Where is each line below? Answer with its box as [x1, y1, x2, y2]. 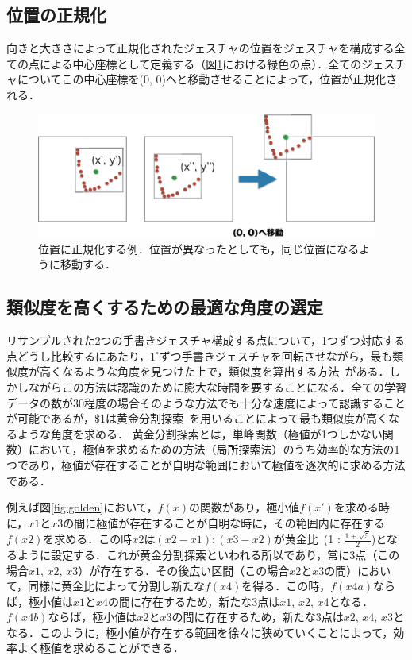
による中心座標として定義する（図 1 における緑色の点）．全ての [39, 55, 362, 71]
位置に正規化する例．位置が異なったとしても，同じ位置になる [38, 240, 360, 257]
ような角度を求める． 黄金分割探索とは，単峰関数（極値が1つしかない [17, 425, 383, 442]
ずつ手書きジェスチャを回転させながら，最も [159, 347, 393, 364]
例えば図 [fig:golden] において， [6, 499, 158, 515]
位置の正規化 [6, 2, 106, 27]
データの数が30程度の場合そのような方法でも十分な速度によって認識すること [6, 394, 406, 411]
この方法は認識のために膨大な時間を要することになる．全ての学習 [61, 379, 406, 396]
